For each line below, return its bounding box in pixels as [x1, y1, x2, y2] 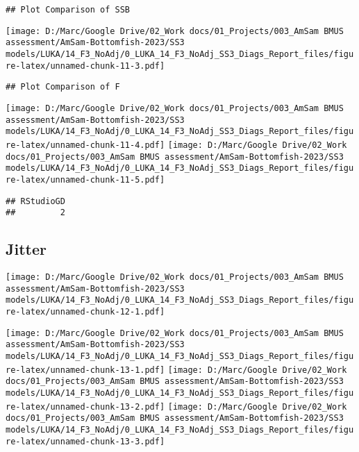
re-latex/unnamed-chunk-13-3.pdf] [6, 436, 165, 446]
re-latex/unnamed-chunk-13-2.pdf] [6, 401, 165, 412]
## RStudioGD [6, 196, 65, 206]
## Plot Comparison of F [6, 82, 120, 92]
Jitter [6, 238, 47, 260]
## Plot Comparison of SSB [6, 5, 130, 15]
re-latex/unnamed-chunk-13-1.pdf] [6, 365, 165, 375]
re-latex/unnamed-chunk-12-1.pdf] [6, 307, 165, 317]
